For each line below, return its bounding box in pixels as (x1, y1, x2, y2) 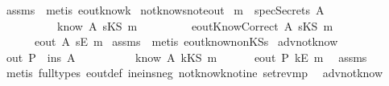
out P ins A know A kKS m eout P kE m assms (6, 48, 367, 65)
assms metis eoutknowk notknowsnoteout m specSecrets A (6, 2, 325, 18)
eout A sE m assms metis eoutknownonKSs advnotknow (34, 33, 338, 50)
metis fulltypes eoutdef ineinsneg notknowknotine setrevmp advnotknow (6, 64, 383, 81)
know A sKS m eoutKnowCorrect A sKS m (56, 17, 333, 34)
